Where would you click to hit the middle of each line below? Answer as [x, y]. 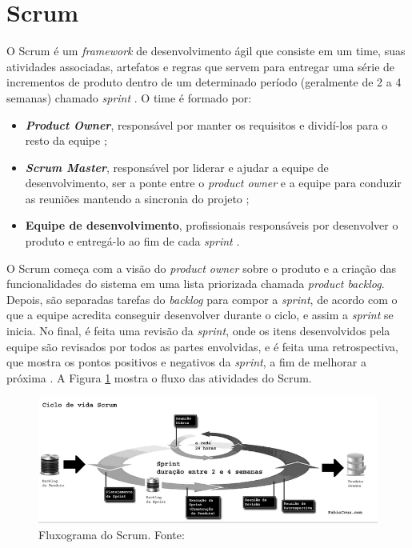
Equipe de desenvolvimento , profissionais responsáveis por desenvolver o [212, 225]
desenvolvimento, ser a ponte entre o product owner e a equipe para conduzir [213, 183]
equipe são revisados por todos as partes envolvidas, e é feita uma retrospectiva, [202, 346]
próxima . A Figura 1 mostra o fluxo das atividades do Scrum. [159, 377]
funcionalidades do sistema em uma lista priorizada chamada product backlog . [196, 284]
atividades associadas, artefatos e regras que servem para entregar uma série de [201, 66]
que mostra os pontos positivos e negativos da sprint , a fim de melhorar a [186, 362]
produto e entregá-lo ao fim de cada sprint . [132, 241]
